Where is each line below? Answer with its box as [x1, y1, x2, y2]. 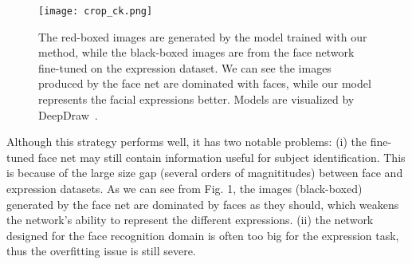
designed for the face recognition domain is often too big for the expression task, [6, 227, 399, 243]
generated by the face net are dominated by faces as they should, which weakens [6, 195, 399, 212]
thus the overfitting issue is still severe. [6, 242, 196, 259]
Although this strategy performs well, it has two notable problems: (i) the [6, 133, 367, 150]
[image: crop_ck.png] [38, 6, 153, 17]
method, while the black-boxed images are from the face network [38, 44, 355, 61]
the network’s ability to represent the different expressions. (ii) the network [6, 211, 374, 228]
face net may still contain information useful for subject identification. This [37, 148, 406, 165]
